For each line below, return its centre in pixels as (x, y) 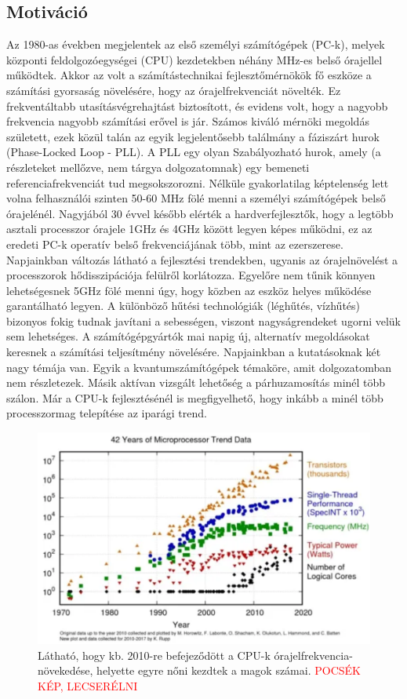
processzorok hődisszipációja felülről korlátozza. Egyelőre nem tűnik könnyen (191, 275)
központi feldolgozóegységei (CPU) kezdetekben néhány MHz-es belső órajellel (194, 59)
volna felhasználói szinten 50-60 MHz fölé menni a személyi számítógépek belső (196, 198)
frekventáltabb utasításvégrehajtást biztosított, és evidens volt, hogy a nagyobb (197, 106)
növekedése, (65, 670)
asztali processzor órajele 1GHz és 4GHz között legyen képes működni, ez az (189, 229)
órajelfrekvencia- (313, 655)
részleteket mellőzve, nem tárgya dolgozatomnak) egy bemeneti (158, 167)
